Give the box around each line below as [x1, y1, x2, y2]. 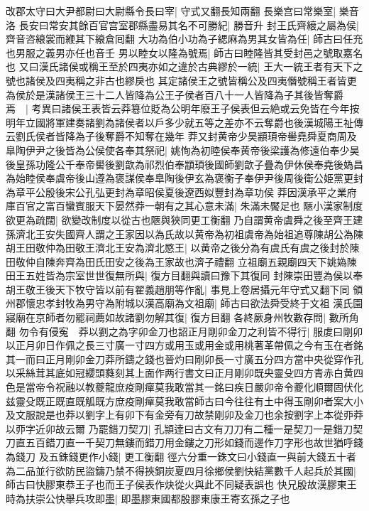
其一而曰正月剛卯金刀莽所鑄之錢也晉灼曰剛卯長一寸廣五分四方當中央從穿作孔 [6, 351, 363, 366]
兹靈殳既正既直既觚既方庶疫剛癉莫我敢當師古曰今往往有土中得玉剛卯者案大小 [6, 393, 363, 408]
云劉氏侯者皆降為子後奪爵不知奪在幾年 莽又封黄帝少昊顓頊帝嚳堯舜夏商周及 [6, 129, 357, 144]
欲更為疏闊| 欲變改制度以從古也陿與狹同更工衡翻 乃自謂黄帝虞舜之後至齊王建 [6, 212, 363, 227]
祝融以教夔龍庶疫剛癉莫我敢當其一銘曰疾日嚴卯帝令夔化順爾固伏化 [55, 380, 363, 394]
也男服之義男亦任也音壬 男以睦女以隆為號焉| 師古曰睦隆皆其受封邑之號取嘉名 [6, 45, 363, 60]
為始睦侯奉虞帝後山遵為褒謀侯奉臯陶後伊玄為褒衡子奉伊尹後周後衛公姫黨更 [6, 171, 353, 185]
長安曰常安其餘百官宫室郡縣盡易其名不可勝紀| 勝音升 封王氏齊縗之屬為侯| [18, 17, 359, 32]
